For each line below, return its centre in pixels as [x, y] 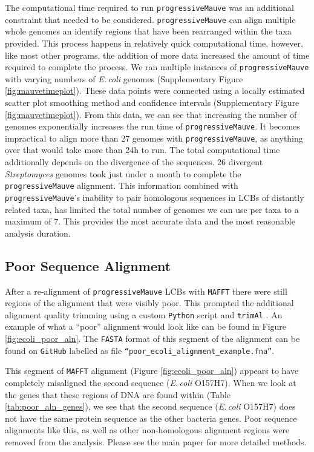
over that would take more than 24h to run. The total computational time [142, 150]
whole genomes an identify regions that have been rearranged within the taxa [148, 31]
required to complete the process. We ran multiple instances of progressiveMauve [157, 67]
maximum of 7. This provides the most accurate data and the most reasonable [150, 221]
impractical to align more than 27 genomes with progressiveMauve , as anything [154, 138]
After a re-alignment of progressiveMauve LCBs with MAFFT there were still [146, 291]
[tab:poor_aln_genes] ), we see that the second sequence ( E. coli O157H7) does [150, 406]
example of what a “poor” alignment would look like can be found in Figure [146, 326]
